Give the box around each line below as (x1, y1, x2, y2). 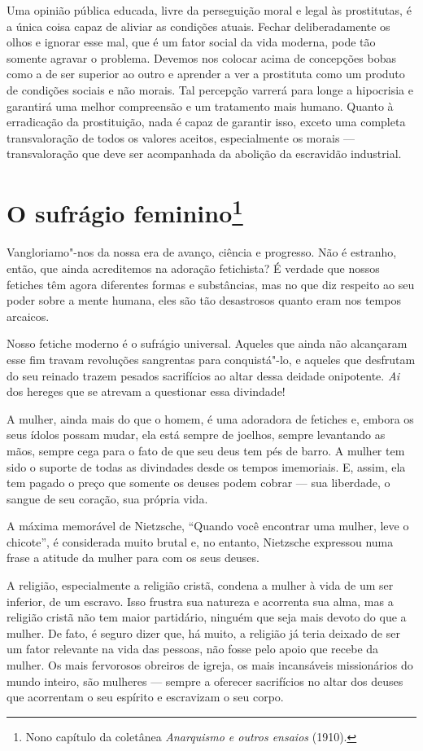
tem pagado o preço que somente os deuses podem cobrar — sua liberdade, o (7, 474, 390, 491)
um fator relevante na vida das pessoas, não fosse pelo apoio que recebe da (7, 640, 379, 657)
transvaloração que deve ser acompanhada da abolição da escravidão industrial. (7, 145, 402, 162)
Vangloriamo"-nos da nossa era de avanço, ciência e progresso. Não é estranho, (7, 244, 397, 261)
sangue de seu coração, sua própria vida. (7, 490, 208, 507)
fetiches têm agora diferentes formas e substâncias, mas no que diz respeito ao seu (7, 275, 415, 292)
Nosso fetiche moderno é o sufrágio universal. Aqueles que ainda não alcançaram (7, 335, 408, 352)
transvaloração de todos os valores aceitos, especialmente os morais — (7, 129, 355, 146)
